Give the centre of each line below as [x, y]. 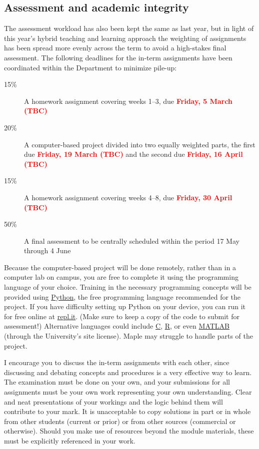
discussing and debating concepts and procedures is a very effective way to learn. [128, 372]
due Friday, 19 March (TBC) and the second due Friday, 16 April [133, 154]
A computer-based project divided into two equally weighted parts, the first [140, 144]
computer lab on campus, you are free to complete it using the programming [121, 277]
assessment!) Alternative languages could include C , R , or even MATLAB [117, 326]
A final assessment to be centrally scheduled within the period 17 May [132, 240]
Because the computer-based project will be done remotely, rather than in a [120, 267]
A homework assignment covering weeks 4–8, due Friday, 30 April [128, 197]
